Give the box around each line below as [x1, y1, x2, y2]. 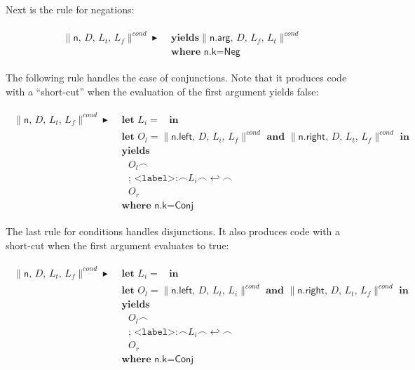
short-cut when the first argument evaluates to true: [6, 237, 229, 252]
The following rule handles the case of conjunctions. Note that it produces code [6, 70, 347, 85]
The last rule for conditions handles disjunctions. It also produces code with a [6, 223, 341, 238]
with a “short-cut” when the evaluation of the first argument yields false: [6, 84, 319, 98]
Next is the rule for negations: [6, 2, 135, 16]
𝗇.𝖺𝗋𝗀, [209, 33, 233, 44]
